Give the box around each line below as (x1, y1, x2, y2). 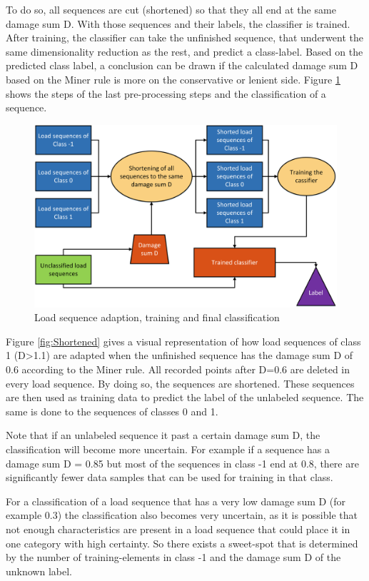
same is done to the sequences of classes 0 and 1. (6, 403, 218, 418)
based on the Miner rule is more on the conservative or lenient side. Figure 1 (6, 71, 340, 86)
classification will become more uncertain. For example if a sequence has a (6, 441, 330, 456)
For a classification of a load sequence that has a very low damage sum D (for (6, 493, 346, 508)
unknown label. (6, 563, 72, 578)
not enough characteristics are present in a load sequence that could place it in (6, 521, 350, 536)
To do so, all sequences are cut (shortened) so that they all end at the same (6, 2, 336, 16)
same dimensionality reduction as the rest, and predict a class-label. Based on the (6, 44, 363, 59)
